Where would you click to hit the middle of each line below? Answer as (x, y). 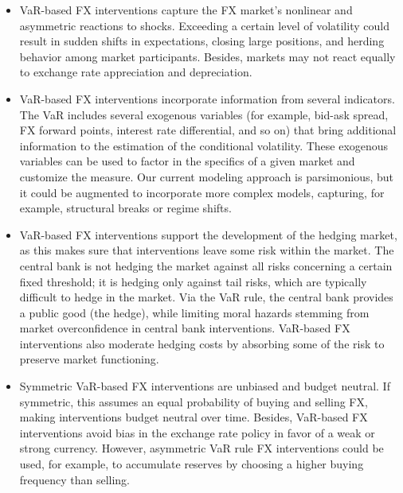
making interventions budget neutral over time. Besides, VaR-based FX (194, 417)
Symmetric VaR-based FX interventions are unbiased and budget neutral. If (205, 386)
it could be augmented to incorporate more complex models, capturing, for (202, 192)
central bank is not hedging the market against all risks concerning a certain (206, 265)
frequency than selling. (74, 479)
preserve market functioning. (89, 359)
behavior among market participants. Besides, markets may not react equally (207, 56)
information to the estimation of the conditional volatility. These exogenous (204, 145)
